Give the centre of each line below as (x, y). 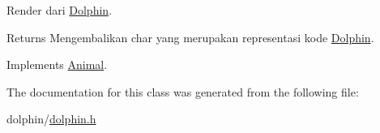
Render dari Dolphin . (60, 10)
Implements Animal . (57, 64)
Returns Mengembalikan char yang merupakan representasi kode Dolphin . (190, 37)
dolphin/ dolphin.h (51, 119)
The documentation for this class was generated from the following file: (183, 91)
